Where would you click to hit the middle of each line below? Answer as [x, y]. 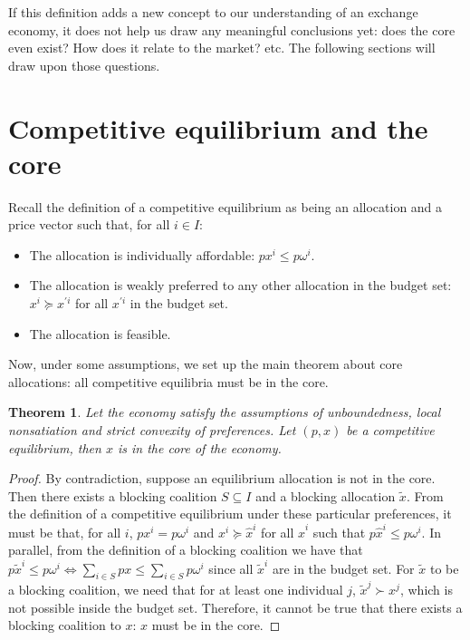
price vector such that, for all [89, 224]
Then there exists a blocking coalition [113, 495]
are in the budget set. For [343, 568]
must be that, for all [65, 532]
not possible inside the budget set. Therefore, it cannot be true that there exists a [235, 607]
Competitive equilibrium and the [218, 127]
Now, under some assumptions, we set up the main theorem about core [206, 364]
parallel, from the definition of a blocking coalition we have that [186, 550]
